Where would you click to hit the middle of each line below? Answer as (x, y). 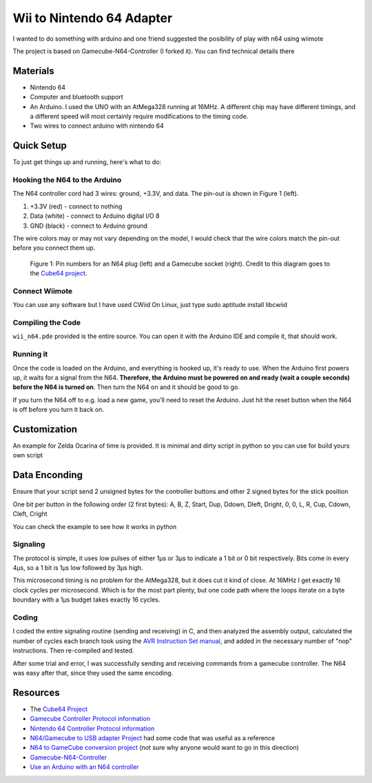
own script (28, 455)
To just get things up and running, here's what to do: (87, 162)
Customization (45, 429)
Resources (36, 692)
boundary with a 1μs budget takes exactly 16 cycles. (86, 599)
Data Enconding (48, 475)
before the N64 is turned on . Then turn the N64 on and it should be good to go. (126, 387)
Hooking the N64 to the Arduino (67, 180)
